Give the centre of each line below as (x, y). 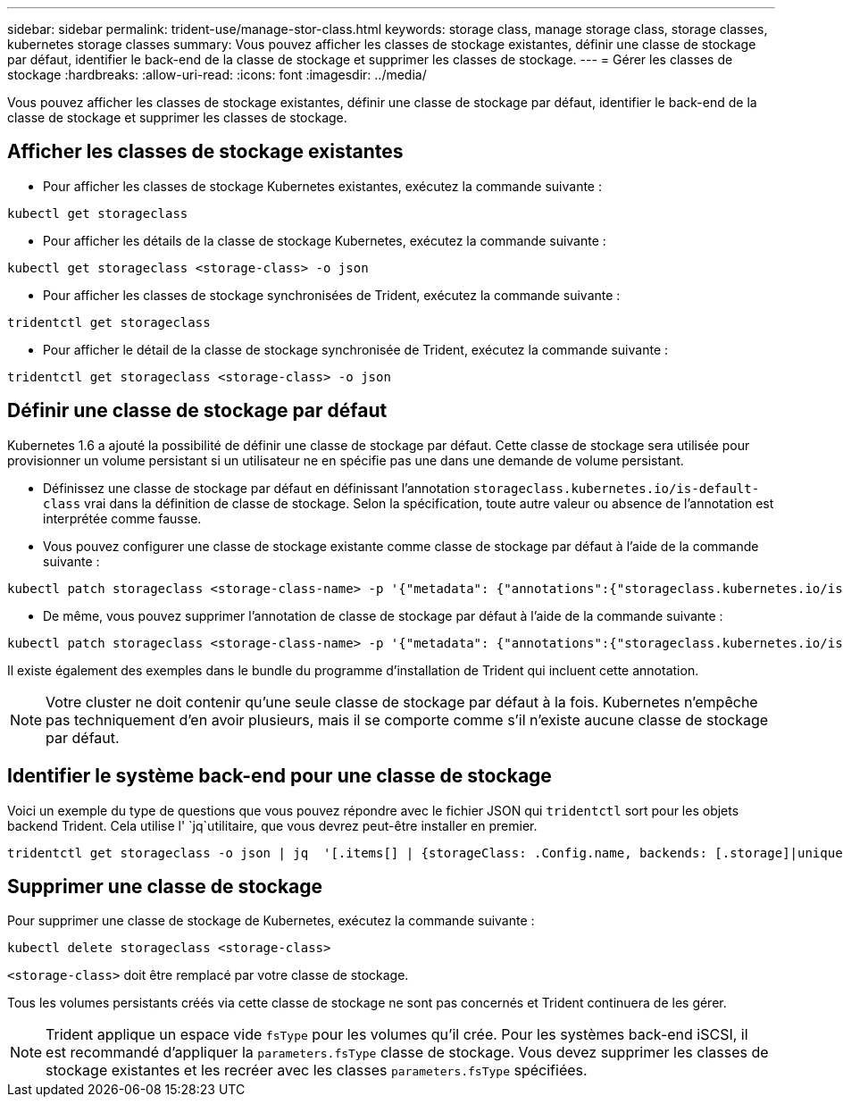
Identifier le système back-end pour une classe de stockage (280, 776)
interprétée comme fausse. (122, 518)
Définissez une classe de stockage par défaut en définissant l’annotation (256, 488)
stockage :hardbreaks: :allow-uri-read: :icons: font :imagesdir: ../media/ (217, 75)
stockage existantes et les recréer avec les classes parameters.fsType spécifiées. (317, 1071)
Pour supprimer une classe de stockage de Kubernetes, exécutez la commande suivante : (271, 921)
